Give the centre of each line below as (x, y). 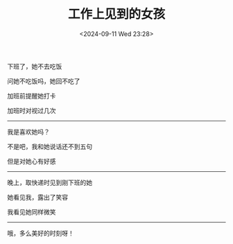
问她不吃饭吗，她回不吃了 (44, 81)
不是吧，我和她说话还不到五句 (50, 146)
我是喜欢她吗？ (28, 132)
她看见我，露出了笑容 (37, 197)
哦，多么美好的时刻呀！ (41, 233)
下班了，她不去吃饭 (35, 66)
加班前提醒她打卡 (32, 96)
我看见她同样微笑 (32, 211)
